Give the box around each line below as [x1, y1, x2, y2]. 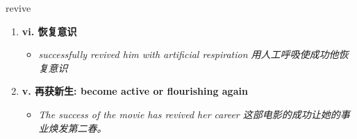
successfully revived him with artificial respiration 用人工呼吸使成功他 [38, 47, 339, 62]
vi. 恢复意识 [22, 24, 77, 38]
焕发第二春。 [48, 120, 107, 135]
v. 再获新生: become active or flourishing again [22, 84, 248, 98]
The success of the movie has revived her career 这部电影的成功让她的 [38, 106, 340, 121]
